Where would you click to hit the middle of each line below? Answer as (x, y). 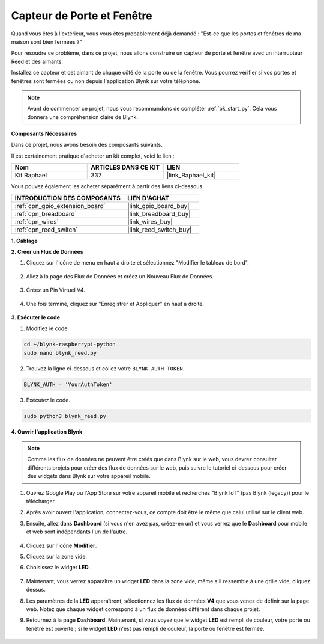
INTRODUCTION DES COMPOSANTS (68, 198)
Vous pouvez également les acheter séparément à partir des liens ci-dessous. (107, 186)
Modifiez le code (47, 328)
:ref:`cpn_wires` (37, 221)
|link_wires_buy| (150, 221)
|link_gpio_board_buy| (158, 206)
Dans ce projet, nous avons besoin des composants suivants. (87, 145)
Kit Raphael (31, 176)
